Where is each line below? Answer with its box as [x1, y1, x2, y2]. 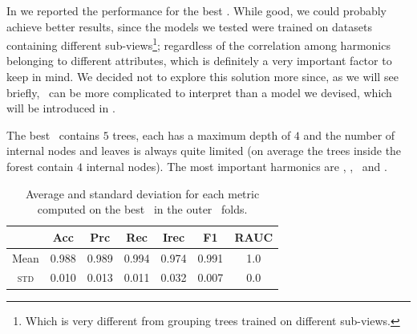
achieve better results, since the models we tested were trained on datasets [6, 18, 372, 35]
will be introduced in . [6, 100, 115, 116]
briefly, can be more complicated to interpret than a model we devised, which [6, 83, 392, 100]
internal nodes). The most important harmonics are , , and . [86, 158, 387, 174]
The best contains [6, 126, 100, 143]
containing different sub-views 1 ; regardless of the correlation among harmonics [6, 35, 391, 53]
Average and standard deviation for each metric [26, 185, 260, 202]
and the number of [303, 126, 395, 143]
